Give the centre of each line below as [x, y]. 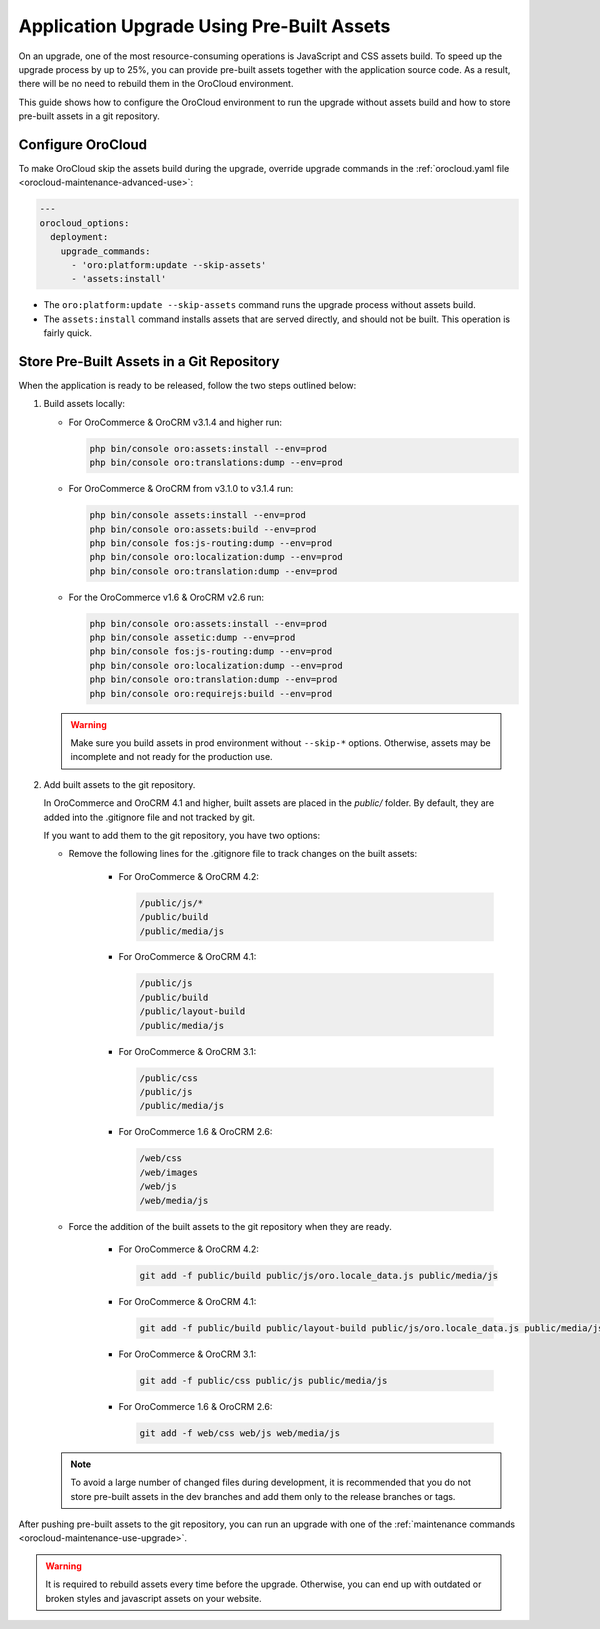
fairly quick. [67, 333]
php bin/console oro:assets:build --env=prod [203, 529]
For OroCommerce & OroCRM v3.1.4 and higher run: [175, 422]
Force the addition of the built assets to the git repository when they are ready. [230, 1226]
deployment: [79, 237]
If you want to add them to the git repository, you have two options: [182, 835]
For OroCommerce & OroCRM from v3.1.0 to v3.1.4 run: [181, 489]
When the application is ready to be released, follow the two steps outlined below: [187, 386]
